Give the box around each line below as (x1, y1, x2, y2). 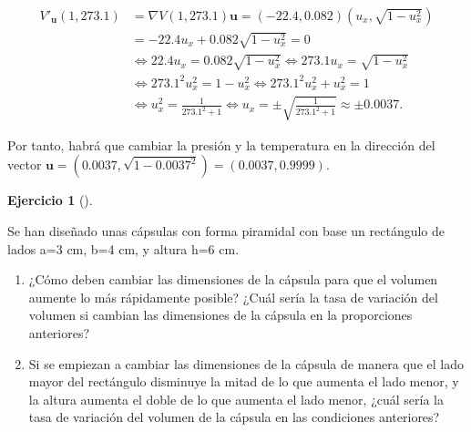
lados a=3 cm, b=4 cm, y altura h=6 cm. (7, 239, 240, 258)
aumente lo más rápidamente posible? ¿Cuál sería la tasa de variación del (28, 287, 438, 306)
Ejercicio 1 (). (7, 190, 93, 210)
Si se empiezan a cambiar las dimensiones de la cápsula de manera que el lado (28, 354, 464, 373)
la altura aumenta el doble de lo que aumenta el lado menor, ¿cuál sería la (28, 389, 444, 408)
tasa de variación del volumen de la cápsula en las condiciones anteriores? (28, 407, 440, 427)
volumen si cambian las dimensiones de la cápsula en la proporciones (28, 305, 413, 324)
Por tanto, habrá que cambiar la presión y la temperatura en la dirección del (7, 135, 435, 154)
